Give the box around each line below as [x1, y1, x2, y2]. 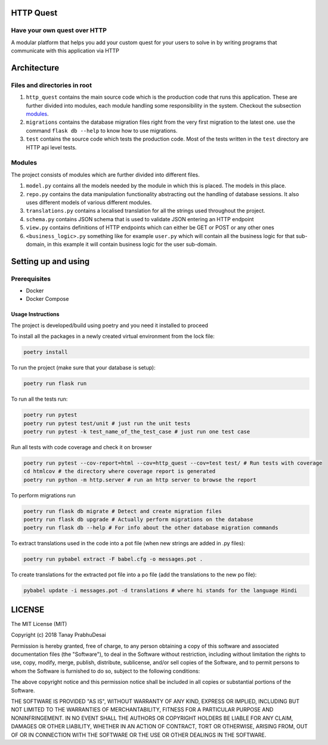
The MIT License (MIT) [11, 620, 67, 627]
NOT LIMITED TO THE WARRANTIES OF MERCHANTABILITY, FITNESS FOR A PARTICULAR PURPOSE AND [11, 706, 274, 713]
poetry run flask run [23, 380, 87, 387]
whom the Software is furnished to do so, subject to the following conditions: [11, 667, 200, 674]
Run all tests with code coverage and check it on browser [11, 443, 152, 451]
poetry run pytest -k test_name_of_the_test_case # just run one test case [23, 428, 250, 435]
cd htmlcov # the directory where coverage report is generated [23, 468, 216, 475]
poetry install [23, 349, 68, 356]
